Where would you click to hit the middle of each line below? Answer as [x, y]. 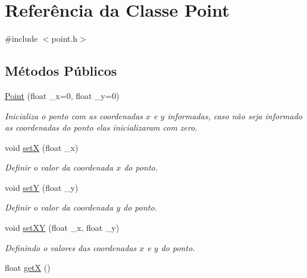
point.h [65, 38]
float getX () [28, 268]
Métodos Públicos [61, 71]
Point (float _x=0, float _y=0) [62, 95]
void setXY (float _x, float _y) [62, 228]
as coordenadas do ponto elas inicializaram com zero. [101, 127]
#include [21, 38]
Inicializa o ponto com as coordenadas [74, 115]
